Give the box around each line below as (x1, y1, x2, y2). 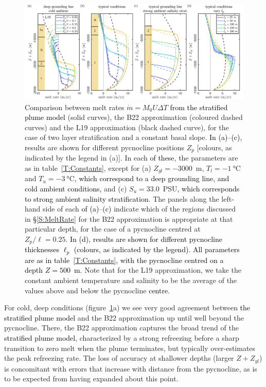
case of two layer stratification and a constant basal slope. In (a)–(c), (25, 132, 242, 143)
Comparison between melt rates (25, 101, 125, 112)
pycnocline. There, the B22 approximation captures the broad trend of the (4, 322, 239, 333)
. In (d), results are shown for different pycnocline (65, 233, 222, 244)
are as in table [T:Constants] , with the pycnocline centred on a (25, 254, 224, 265)
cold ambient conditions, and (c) (25, 183, 127, 193)
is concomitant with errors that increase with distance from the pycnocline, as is (4, 363, 257, 374)
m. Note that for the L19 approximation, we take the (74, 265, 241, 275)
